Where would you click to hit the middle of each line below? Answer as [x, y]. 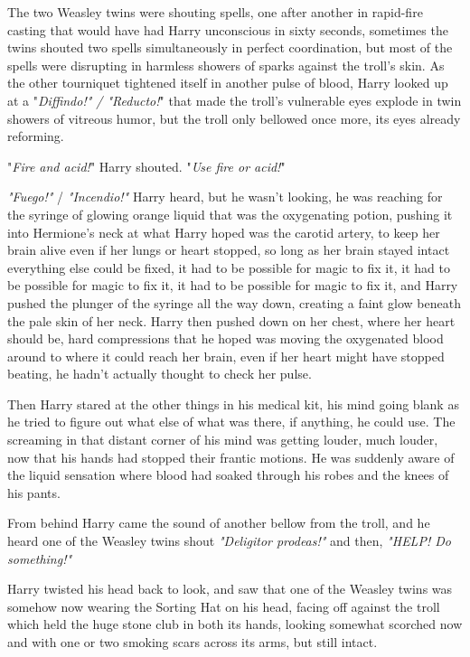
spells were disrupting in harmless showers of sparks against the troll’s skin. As [226, 65]
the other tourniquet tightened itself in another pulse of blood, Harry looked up [228, 83]
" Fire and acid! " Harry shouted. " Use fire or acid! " [146, 166]
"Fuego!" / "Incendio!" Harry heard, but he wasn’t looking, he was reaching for [225, 197]
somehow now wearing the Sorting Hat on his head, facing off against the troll [224, 606]
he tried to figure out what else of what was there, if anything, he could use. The [231, 422]
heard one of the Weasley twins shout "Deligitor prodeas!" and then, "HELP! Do [229, 541]
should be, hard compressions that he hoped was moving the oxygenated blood [226, 338]
